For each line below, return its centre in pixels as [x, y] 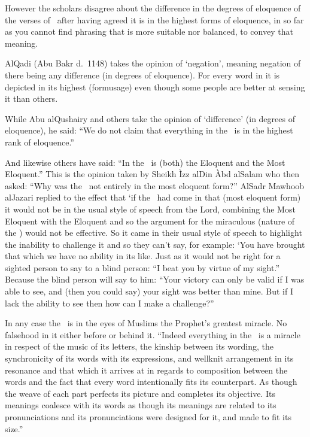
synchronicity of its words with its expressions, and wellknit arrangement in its [149, 358]
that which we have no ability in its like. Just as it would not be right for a [143, 256]
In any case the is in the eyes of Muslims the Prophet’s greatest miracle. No [146, 323]
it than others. [31, 98]
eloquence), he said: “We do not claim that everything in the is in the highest [149, 130]
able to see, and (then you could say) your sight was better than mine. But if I [149, 291]
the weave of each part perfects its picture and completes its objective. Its [140, 393]
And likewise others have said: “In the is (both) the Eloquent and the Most [145, 162]
